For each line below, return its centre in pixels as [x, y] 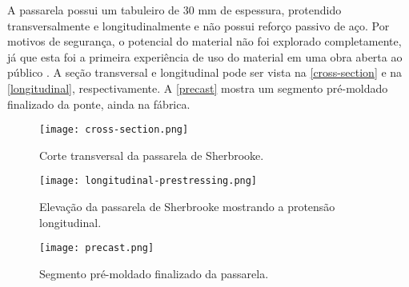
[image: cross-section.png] [114, 130]
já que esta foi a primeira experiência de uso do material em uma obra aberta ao [205, 56]
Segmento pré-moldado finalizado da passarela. [154, 273]
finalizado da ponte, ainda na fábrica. [99, 104]
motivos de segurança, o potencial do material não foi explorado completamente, [204, 41]
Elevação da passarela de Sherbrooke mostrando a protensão [187, 207]
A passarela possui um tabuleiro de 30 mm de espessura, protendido [174, 10]
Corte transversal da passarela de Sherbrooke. [152, 155]
